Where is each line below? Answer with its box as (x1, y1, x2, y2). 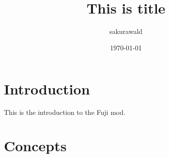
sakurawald (109, 26, 143, 36)
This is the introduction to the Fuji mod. (4, 107, 125, 117)
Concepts (4, 136, 67, 156)
